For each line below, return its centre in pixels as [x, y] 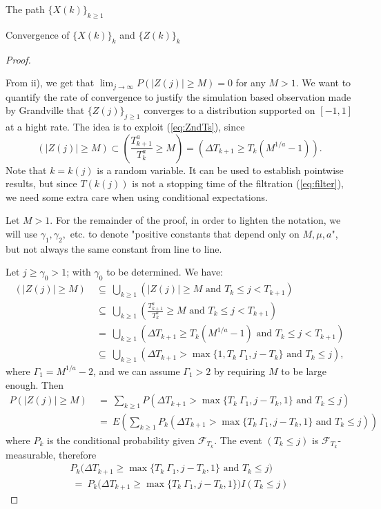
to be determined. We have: [165, 272]
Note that [26, 170]
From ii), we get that [50, 83]
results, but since [41, 183]
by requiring [240, 371]
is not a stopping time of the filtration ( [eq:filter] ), [238, 183]
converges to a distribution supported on [229, 110]
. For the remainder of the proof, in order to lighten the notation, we [195, 220]
